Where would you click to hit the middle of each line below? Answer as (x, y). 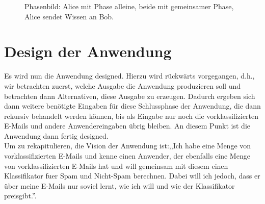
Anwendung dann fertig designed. (56, 135)
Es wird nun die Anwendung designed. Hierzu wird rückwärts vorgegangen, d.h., (129, 76)
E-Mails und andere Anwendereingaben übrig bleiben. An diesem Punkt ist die (127, 126)
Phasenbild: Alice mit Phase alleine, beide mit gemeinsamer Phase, (129, 6)
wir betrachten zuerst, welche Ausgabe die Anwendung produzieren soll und (122, 85)
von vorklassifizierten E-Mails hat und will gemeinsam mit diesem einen (116, 165)
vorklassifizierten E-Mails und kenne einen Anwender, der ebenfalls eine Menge (127, 156)
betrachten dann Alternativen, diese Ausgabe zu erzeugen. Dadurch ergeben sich (130, 96)
